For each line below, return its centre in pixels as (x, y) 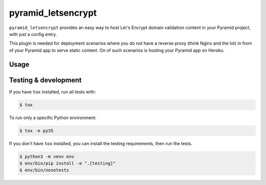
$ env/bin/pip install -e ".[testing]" (67, 163)
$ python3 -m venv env (47, 156)
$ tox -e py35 (36, 131)
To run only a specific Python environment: (53, 118)
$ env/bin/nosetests (44, 170)
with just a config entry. (33, 34)
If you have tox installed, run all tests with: (52, 92)
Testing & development (45, 80)
